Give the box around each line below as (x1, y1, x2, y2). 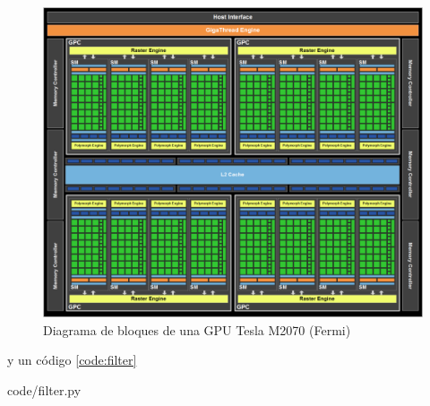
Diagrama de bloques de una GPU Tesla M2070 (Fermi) (43, 320, 351, 339)
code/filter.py (7, 380, 82, 399)
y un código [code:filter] (7, 350, 137, 369)
